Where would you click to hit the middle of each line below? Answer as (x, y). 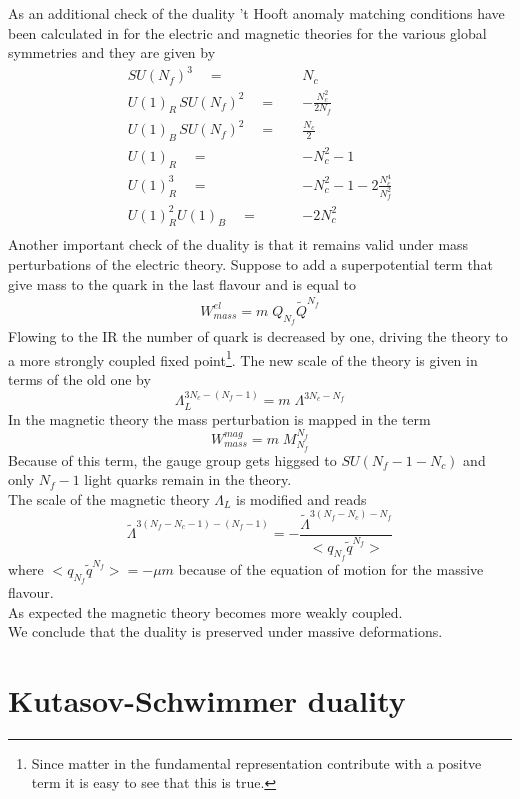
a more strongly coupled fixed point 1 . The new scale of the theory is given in (243, 358)
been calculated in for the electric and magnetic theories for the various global (247, 32)
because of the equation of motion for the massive (331, 568)
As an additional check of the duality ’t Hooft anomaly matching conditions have (256, 13)
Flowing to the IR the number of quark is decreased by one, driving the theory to (258, 336)
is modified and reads (301, 498)
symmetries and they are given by (112, 52)
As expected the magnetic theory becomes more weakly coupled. (205, 611)
